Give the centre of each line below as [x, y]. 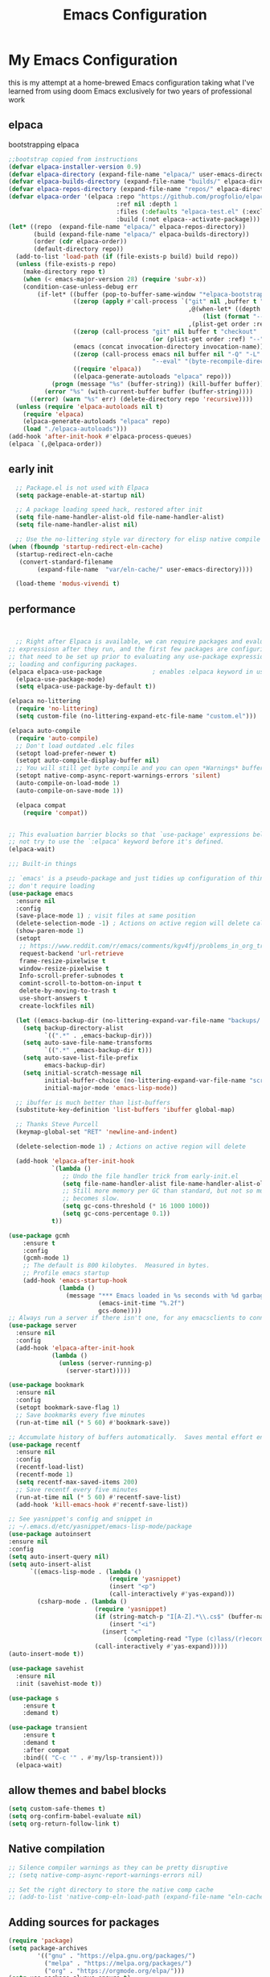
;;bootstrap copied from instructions [73, 159]
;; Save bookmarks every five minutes [81, 1415]
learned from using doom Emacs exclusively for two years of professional [130, 91]
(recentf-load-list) [50, 1467]
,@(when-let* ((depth [224, 309]
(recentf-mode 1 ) [45, 1475]
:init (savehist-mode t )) [59, 1684]
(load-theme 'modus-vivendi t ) [68, 584]
